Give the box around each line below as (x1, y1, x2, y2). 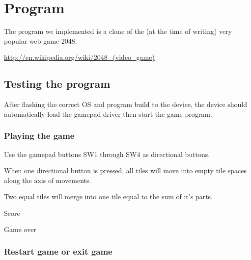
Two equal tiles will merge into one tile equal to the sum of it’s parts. (4, 191, 213, 202)
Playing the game (4, 130, 75, 142)
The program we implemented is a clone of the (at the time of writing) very (4, 26, 232, 36)
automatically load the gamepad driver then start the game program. (4, 108, 212, 119)
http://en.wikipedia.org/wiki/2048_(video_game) (4, 52, 155, 62)
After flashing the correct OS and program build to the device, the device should (4, 99, 248, 109)
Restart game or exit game (4, 245, 112, 257)
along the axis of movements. (4, 175, 91, 185)
